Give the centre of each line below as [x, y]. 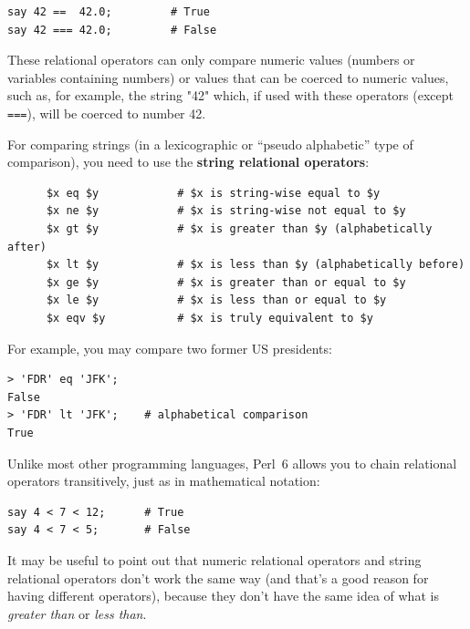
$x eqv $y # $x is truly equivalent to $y [209, 318]
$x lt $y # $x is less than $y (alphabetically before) [256, 265]
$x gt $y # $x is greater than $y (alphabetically [239, 229]
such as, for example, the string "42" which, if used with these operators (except [231, 95]
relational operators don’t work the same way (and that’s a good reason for [218, 577]
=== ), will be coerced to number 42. [107, 113]
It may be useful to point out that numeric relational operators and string [214, 559]
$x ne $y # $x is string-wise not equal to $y [226, 211]
